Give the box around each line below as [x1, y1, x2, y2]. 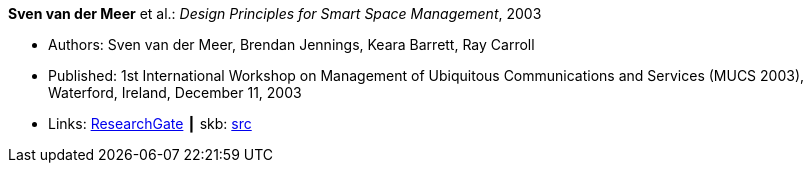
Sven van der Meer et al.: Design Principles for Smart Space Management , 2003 [8, 5, 542, 22]
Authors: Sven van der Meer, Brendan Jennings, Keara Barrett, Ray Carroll [48, 36, 535, 53]
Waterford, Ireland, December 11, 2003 [48, 84, 302, 101]
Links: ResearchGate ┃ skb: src [48, 115, 252, 132]
